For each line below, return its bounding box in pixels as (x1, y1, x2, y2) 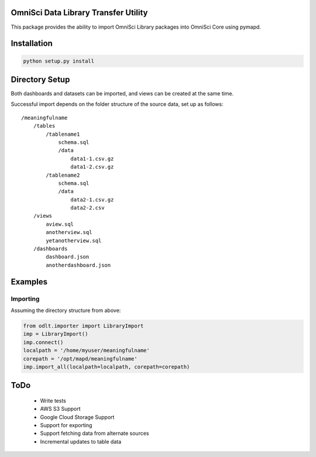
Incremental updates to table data (40, 438, 122, 445)
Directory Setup (11, 74, 70, 84)
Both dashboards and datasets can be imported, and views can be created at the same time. (11, 90, 234, 97)
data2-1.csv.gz (70, 196, 114, 203)
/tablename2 (46, 171, 80, 178)
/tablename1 (46, 130, 80, 138)
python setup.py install (23, 57, 95, 64)
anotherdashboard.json (46, 262, 111, 269)
